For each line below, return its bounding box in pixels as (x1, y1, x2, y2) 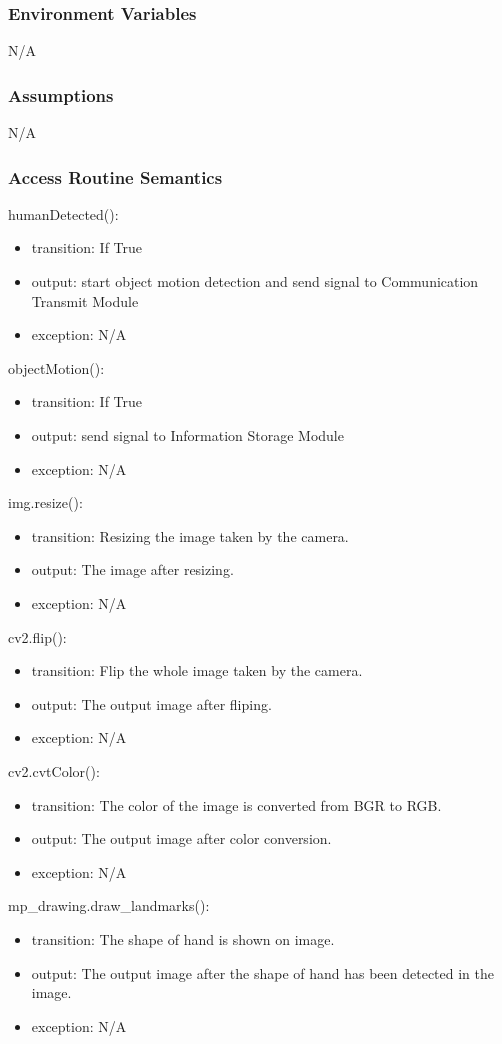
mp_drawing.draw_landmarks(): (8, 895, 210, 916)
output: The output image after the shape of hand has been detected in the (31, 962, 495, 983)
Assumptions (8, 82, 114, 107)
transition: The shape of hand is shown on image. (31, 928, 335, 949)
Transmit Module (31, 290, 139, 311)
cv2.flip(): (8, 626, 67, 647)
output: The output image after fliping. (31, 693, 272, 714)
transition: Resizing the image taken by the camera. (31, 525, 349, 546)
